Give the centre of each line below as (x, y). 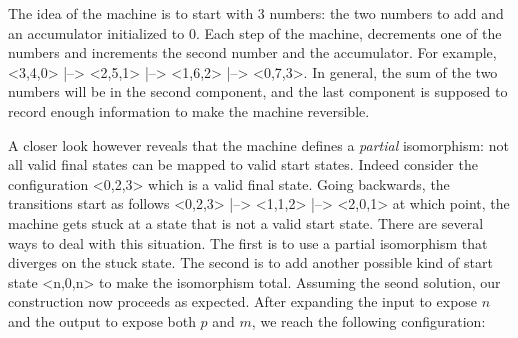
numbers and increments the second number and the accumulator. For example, (252, 52)
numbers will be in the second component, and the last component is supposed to (258, 91)
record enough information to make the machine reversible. (189, 110)
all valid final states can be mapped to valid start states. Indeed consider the (243, 164)
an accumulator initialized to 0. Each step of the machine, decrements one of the (255, 32)
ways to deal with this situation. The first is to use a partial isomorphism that (248, 242)
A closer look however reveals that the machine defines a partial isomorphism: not (258, 144)
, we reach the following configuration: (368, 320)
